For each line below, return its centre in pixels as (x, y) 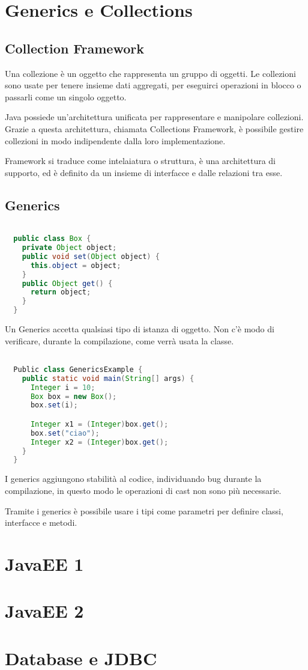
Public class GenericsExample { (78, 369)
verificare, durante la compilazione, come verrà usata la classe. (119, 340)
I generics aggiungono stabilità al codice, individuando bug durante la (133, 479)
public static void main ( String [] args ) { (108, 378)
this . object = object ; (76, 265)
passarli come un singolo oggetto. (66, 96)
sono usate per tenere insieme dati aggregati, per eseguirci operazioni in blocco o (153, 85)
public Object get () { (67, 283)
